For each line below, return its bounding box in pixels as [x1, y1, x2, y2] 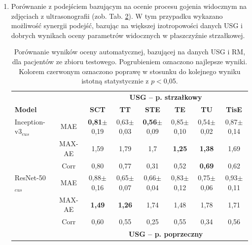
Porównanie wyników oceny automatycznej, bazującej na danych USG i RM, [14, 46, 246, 57]
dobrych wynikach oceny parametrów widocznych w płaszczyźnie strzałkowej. [11, 30, 245, 40]
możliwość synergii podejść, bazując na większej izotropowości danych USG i [11, 20, 243, 31]
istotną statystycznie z [81, 76, 149, 86]
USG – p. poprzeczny [128, 229, 203, 239]
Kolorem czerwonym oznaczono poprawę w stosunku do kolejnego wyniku [19, 66, 241, 76]
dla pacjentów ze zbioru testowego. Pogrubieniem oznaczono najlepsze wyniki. [12, 56, 248, 66]
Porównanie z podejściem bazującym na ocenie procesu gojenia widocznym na [11, 1, 247, 11]
